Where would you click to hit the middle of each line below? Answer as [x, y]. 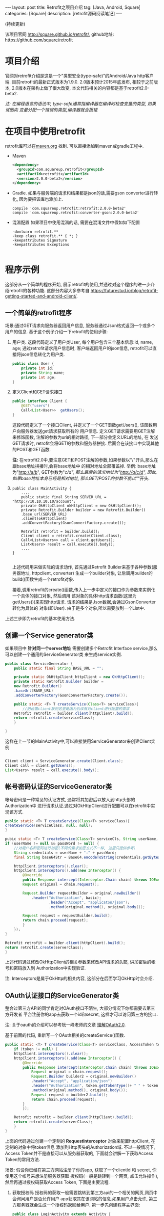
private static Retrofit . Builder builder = [59, 682]
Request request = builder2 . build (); [70, 1095]
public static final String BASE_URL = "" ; [59, 668]
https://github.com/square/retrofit [39, 40]
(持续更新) [15, 24]
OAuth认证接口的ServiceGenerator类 [62, 995]
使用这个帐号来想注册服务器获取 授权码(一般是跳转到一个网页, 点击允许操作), [82, 1176]
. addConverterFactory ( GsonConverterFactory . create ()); [71, 695]
